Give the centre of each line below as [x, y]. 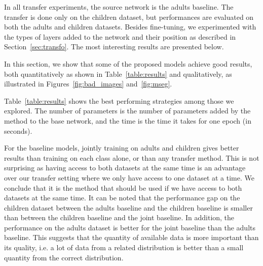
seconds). [18, 130]
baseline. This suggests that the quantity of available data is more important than [131, 237]
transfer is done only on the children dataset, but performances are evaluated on [129, 17]
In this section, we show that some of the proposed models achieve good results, [128, 63]
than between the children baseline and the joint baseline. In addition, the [119, 217]
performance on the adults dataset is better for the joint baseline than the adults [130, 227]
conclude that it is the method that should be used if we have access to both [123, 187]
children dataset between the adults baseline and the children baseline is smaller [128, 207]
